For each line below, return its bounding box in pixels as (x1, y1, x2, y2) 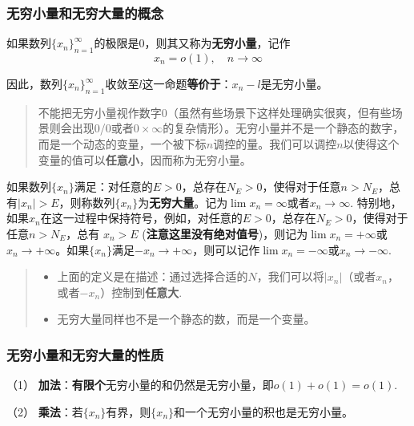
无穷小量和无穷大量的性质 (6, 344, 164, 364)
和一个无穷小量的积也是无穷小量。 (174, 403, 354, 420)
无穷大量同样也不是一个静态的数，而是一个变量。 (57, 310, 316, 327)
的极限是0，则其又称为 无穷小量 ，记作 (94, 34, 291, 51)
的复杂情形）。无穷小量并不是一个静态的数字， (163, 120, 404, 136)
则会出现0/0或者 (49, 120, 134, 136)
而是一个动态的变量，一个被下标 (38, 136, 207, 152)
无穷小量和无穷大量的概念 (6, 2, 164, 22)
